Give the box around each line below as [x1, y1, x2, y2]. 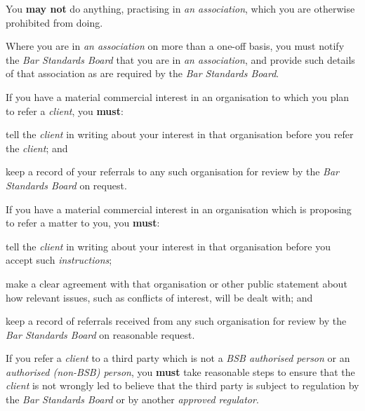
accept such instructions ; [6, 252, 112, 267]
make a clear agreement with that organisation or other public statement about [6, 276, 347, 290]
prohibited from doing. [6, 15, 103, 29]
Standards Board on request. [6, 177, 127, 192]
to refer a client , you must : [6, 103, 124, 118]
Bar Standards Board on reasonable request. [6, 327, 195, 342]
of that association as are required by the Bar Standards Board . [6, 66, 279, 81]
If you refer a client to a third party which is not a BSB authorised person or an [6, 351, 350, 365]
